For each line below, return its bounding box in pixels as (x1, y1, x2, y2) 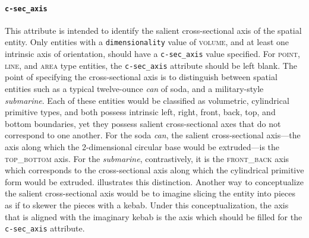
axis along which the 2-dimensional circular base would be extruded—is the (5, 140, 280, 153)
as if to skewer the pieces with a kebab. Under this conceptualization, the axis (5, 198, 289, 211)
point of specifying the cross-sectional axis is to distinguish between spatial (5, 71, 278, 83)
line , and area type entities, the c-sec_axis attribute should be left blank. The (5, 59, 297, 71)
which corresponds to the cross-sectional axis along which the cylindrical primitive (5, 164, 304, 176)
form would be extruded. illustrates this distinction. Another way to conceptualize (5, 175, 304, 188)
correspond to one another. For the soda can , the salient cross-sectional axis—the (5, 129, 301, 141)
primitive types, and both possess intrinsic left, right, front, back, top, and (5, 106, 276, 118)
